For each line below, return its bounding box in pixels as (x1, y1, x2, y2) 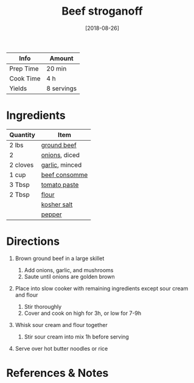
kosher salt (41, 200, 73, 208)
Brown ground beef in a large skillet (15, 255, 105, 262)
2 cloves (9, 160, 34, 169)
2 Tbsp (9, 190, 30, 199)
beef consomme (41, 170, 88, 179)
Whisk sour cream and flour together (15, 321, 108, 328)
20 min (46, 64, 67, 72)
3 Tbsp (9, 180, 30, 189)
